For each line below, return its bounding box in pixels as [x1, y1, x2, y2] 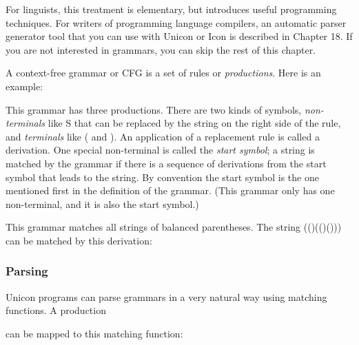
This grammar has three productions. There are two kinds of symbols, [6, 102, 302, 116]
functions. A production [6, 303, 106, 317]
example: [6, 79, 43, 93]
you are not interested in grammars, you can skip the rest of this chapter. [6, 42, 316, 56]
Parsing [6, 262, 48, 280]
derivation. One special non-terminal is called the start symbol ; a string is [6, 143, 315, 157]
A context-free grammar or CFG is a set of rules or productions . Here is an [6, 65, 321, 80]
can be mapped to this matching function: [6, 326, 183, 340]
